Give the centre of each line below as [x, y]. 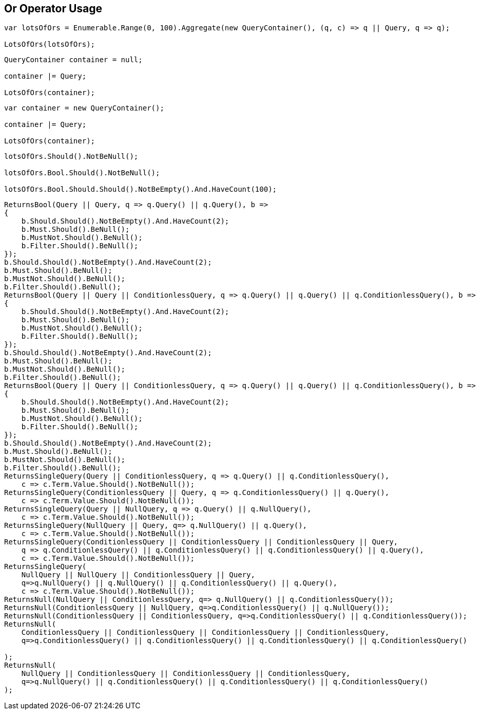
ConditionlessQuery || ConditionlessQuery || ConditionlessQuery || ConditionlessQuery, [205, 633]
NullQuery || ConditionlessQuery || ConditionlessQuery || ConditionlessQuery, [186, 674]
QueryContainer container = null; [73, 60]
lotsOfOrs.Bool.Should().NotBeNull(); [82, 173]
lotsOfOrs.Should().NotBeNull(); [71, 157]
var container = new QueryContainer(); [84, 108]
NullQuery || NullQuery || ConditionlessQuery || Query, [138, 575]
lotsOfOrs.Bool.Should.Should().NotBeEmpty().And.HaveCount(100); [141, 189]
